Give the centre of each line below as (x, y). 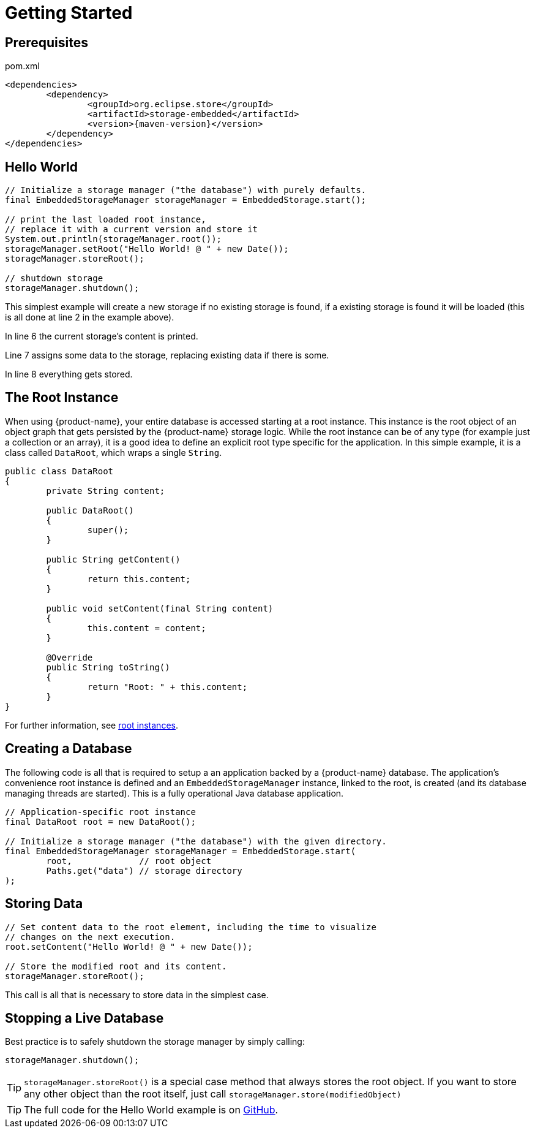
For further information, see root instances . (92, 725)
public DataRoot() (90, 510)
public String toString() (108, 667)
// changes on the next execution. (90, 937)
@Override (69, 657)
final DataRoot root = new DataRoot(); (100, 821)
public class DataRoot (59, 471)
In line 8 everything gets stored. (69, 374)
